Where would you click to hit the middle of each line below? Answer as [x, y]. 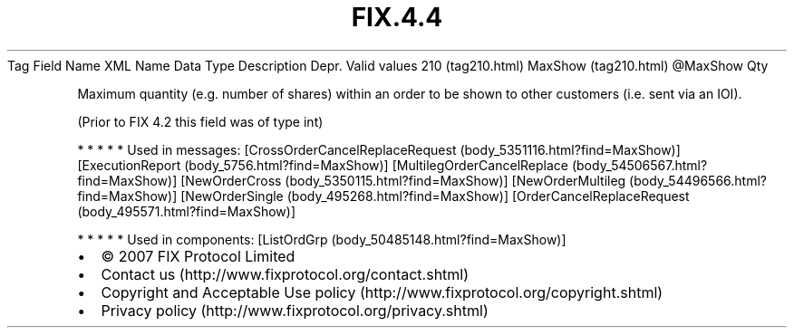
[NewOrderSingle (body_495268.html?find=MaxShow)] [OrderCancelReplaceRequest [435, 196]
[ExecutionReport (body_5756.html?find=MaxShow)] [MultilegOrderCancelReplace [323, 165]
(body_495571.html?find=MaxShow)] [187, 211]
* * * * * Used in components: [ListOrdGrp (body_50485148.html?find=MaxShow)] [322, 239]
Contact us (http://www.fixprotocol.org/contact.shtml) [285, 274]
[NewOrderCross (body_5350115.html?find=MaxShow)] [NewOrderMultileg [403, 180]
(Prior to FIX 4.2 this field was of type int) [200, 121]
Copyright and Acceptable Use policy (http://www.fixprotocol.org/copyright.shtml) [382, 292]
